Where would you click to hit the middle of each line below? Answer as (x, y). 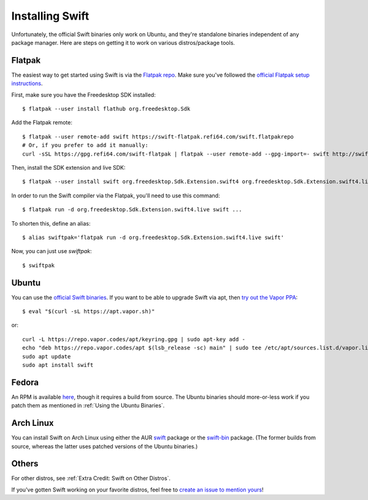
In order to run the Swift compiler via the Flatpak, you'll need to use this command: (116, 195)
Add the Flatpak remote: (42, 123)
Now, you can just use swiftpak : (52, 251)
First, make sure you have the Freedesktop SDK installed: (83, 94)
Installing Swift (50, 16)
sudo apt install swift (58, 365)
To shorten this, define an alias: (51, 223)
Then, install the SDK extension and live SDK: (68, 167)
